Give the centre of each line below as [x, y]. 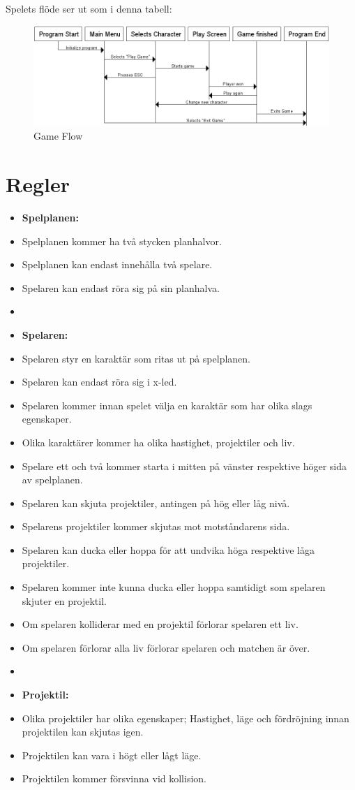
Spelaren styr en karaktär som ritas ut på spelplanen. [136, 358]
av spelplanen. [52, 480]
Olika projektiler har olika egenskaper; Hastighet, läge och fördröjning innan [186, 718]
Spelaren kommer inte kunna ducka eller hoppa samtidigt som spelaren [174, 587]
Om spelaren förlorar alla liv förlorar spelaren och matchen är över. [166, 647]
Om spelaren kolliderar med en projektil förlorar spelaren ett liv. [160, 624]
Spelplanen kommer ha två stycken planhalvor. [122, 241]
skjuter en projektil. [64, 600]
